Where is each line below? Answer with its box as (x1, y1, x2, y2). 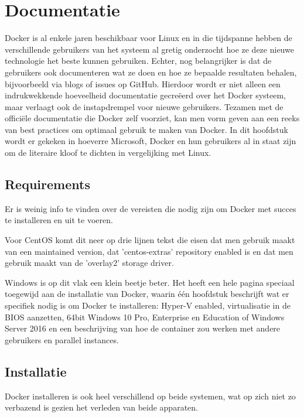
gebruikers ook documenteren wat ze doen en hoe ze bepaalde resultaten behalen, (5, 66, 297, 78)
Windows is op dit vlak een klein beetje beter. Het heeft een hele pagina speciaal (5, 276, 295, 288)
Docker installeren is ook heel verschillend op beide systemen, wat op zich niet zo (5, 389, 296, 402)
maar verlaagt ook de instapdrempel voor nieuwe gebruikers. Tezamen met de (5, 100, 283, 112)
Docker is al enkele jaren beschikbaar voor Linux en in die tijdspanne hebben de (5, 32, 292, 44)
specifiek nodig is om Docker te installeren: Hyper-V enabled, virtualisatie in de (5, 299, 291, 312)
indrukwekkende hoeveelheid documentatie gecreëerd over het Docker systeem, (5, 89, 286, 101)
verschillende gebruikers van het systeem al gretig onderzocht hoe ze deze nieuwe (5, 43, 294, 55)
